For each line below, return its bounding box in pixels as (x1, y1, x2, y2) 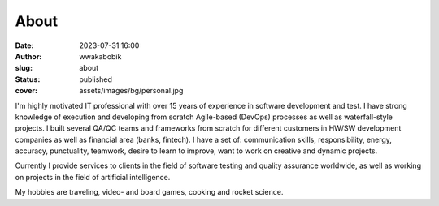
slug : (15, 63, 33, 73)
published (79, 74, 113, 84)
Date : (15, 41, 34, 50)
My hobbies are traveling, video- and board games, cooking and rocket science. (15, 187, 284, 197)
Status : (15, 74, 41, 84)
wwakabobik (79, 51, 122, 61)
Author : (15, 51, 42, 61)
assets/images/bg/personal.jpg (79, 86, 184, 96)
